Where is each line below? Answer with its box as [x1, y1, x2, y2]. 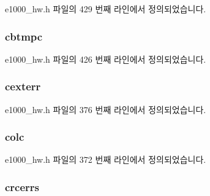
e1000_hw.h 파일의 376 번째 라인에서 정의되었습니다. [5, 103, 206, 116]
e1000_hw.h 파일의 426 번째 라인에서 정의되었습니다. [5, 52, 206, 65]
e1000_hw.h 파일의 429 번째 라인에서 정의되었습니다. [5, 2, 206, 15]
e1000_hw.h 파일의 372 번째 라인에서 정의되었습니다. [5, 153, 206, 166]
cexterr [5, 79, 41, 94]
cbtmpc [5, 28, 43, 44]
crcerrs [5, 179, 40, 194]
